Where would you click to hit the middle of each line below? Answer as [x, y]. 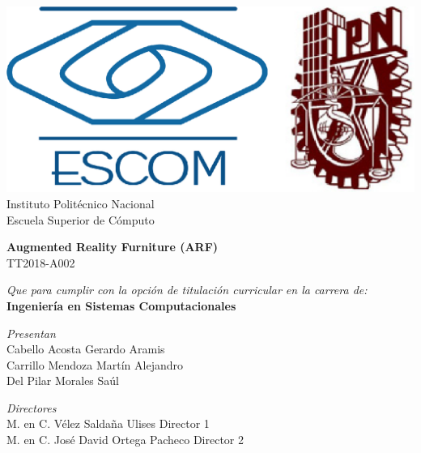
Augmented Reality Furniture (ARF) [113, 247]
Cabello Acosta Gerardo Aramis [86, 349]
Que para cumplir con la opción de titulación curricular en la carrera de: [187, 290]
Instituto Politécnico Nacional [81, 203]
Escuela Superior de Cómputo [81, 219]
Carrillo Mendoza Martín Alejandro [95, 364]
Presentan [31, 333]
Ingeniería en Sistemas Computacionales [121, 305]
